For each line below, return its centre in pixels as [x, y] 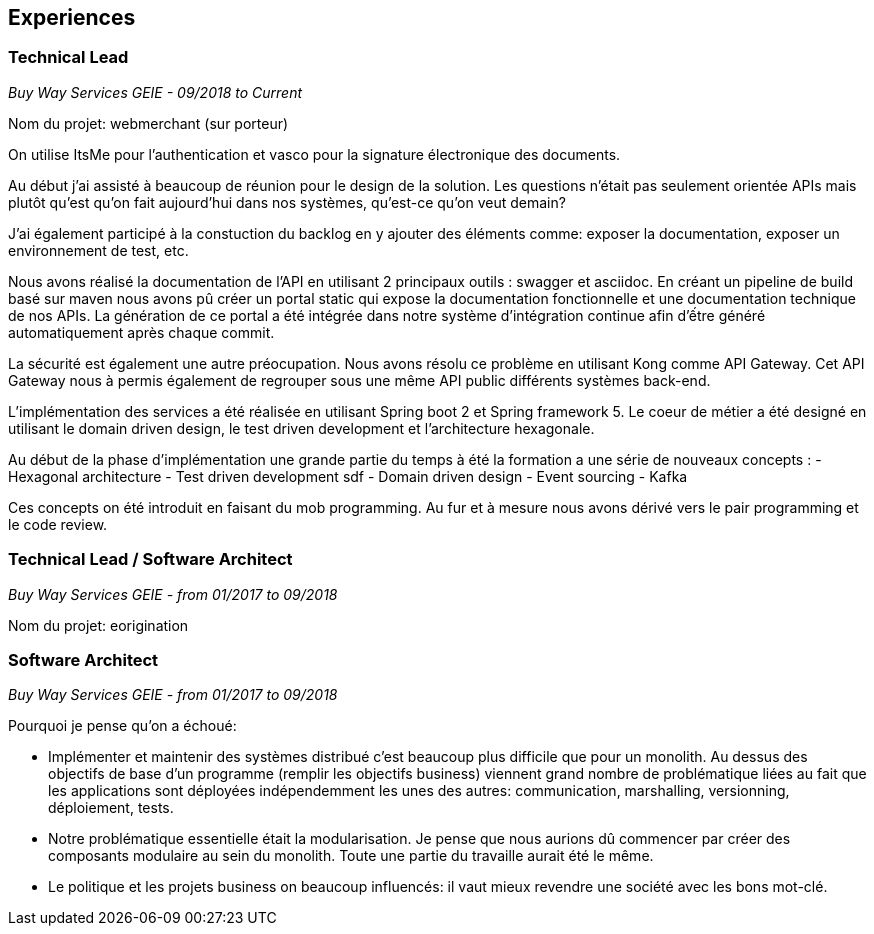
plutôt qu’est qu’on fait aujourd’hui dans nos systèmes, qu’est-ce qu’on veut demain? [287, 202]
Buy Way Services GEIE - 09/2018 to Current [155, 92]
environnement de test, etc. [98, 250]
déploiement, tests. [111, 808]
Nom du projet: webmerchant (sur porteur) [148, 123]
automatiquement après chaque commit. [141, 332]
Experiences [72, 17]
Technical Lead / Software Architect [150, 559]
